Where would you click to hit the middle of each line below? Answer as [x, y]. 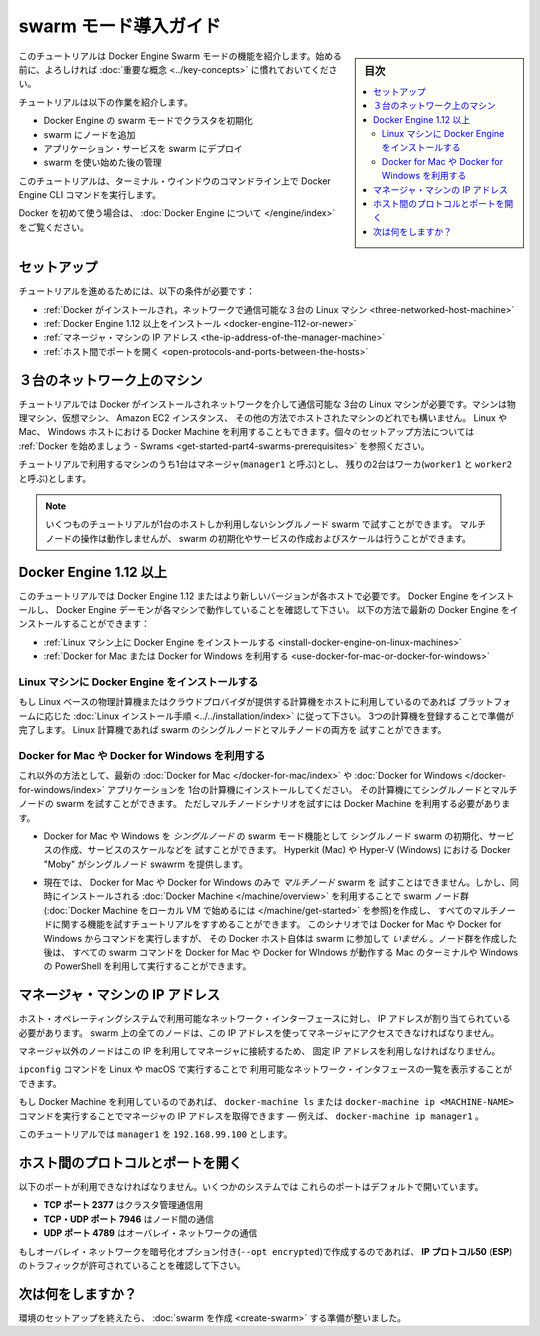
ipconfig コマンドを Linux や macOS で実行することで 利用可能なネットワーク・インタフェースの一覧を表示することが [265, 1069]
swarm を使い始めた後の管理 [102, 162]
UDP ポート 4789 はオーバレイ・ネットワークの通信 [150, 1233]
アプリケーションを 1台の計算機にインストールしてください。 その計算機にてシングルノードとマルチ [312, 789]
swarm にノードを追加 [89, 134]
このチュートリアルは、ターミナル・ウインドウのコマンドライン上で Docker [175, 181]
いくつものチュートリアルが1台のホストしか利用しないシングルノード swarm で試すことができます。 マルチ [266, 524]
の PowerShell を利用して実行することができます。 [147, 966]
